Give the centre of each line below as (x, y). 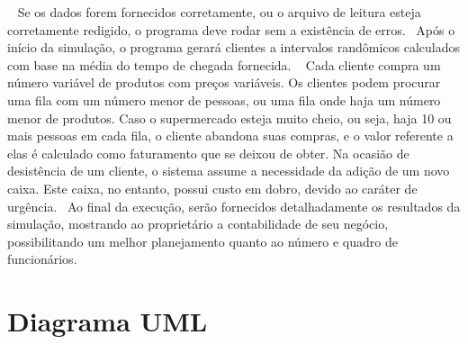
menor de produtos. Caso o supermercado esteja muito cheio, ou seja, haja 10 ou (229, 118)
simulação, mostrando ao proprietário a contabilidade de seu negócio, (198, 224)
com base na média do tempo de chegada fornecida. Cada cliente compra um (224, 64)
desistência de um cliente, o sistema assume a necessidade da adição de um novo (229, 171)
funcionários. (42, 259)
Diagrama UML (108, 321)
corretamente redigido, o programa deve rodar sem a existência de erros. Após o (231, 29)
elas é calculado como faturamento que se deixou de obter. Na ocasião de (208, 153)
